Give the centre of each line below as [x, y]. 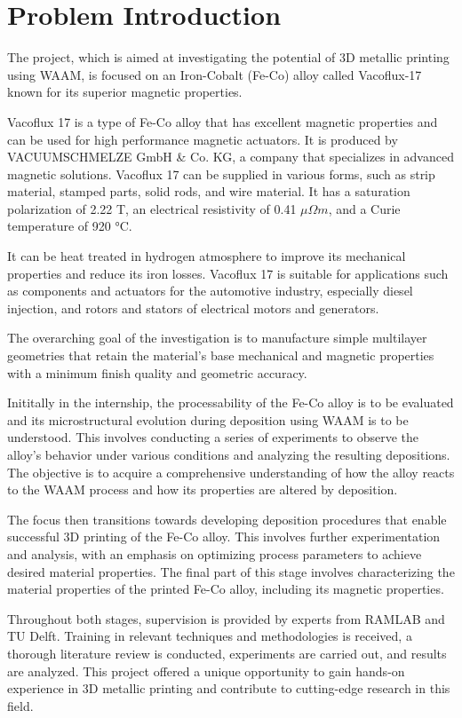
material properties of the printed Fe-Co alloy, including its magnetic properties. [226, 589]
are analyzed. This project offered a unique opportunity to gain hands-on [206, 671]
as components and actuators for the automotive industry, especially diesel [210, 291]
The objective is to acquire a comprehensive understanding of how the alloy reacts [231, 472]
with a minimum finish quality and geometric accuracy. [157, 372]
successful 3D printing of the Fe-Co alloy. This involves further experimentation [224, 537]
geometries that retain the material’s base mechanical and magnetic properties [221, 355]
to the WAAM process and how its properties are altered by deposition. [203, 489]
